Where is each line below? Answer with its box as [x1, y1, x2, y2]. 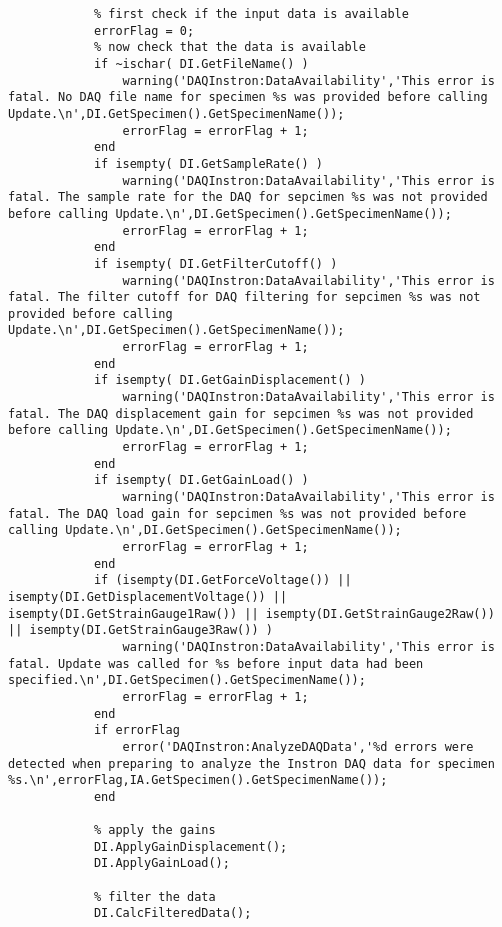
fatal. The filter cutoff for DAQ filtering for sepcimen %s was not [8, 290, 481, 305]
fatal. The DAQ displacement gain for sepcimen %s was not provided [8, 406, 474, 421]
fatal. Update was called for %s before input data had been [8, 656, 424, 671]
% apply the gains [93, 823, 216, 838]
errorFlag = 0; [93, 23, 195, 38]
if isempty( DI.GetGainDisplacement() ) [93, 373, 366, 388]
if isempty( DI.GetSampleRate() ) [93, 156, 323, 171]
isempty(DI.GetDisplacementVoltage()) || [8, 589, 288, 604]
